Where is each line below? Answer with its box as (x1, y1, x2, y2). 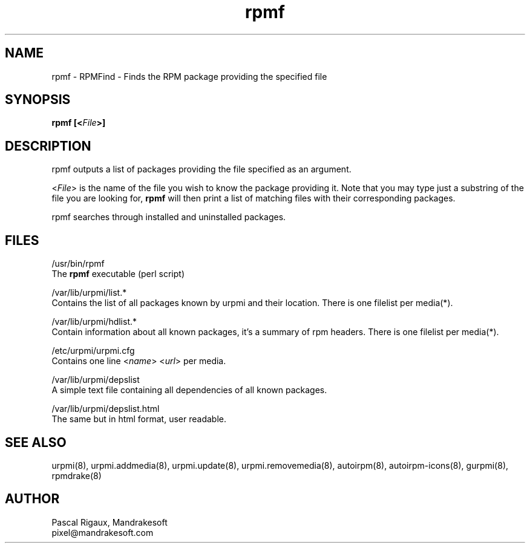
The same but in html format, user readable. (51, 414, 226, 425)
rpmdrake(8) (51, 470, 102, 481)
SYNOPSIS (5, 92, 71, 108)
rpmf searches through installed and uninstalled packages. (51, 212, 286, 223)
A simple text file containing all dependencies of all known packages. (51, 385, 327, 396)
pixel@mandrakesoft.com (51, 527, 154, 538)
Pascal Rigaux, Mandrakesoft (51, 517, 168, 527)
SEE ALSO (5, 434, 67, 450)
